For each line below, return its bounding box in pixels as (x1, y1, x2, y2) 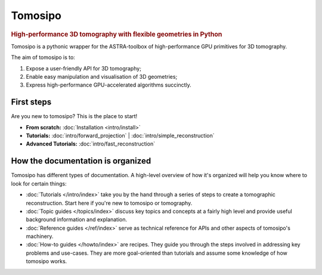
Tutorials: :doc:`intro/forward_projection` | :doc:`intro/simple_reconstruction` (26, 132, 215, 140)
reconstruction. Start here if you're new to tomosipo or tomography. (26, 199, 193, 206)
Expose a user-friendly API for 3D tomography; (26, 64, 141, 72)
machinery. (26, 233, 54, 240)
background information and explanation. (26, 216, 128, 223)
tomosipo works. (26, 258, 67, 265)
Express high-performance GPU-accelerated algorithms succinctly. (26, 81, 192, 89)
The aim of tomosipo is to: (11, 54, 76, 61)
